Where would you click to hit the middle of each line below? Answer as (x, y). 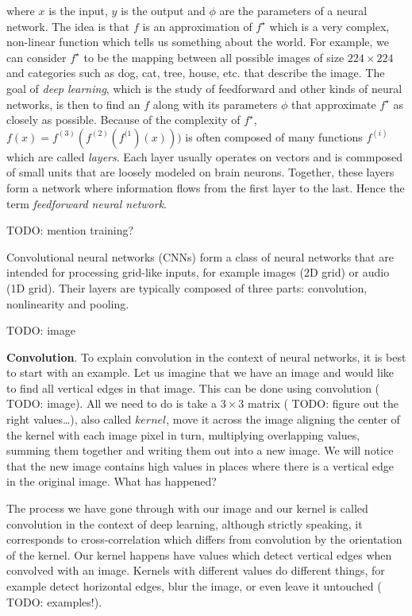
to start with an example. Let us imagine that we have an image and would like (200, 372)
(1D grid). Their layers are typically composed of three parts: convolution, (187, 287)
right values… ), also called (69, 419)
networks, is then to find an (73, 104)
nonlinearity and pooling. (68, 303)
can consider (37, 57)
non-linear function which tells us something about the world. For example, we (198, 42)
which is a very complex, (329, 26)
